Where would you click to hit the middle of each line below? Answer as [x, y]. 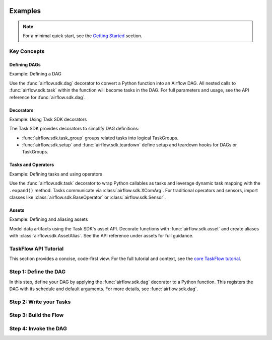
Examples [25, 11]
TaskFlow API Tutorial [37, 248]
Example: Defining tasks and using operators [56, 174]
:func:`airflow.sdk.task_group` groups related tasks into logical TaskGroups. [100, 138]
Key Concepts [27, 51]
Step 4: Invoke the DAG [38, 328]
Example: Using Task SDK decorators [48, 119]
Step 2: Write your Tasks [40, 302]
